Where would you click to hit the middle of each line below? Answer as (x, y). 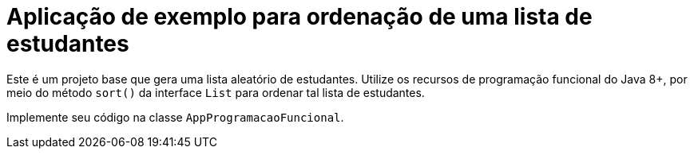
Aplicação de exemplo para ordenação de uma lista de (299, 17)
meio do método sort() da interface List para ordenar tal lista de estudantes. (216, 92)
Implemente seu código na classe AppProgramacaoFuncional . (175, 117)
